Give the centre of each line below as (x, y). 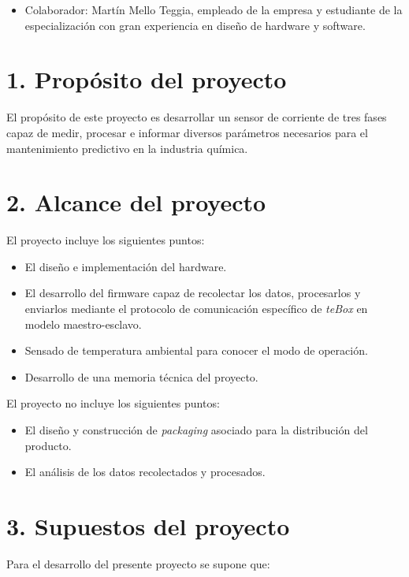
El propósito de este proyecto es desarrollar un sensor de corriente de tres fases (197, 117)
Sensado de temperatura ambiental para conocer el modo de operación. (196, 350)
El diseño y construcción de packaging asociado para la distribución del (196, 429)
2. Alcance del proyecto (136, 202)
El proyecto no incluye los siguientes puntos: (113, 403)
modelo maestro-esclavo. (83, 324)
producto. (48, 445)
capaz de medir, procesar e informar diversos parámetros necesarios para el (187, 132)
